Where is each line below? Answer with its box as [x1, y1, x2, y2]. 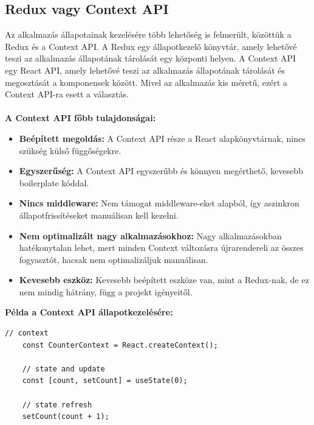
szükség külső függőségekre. [19, 144, 121, 156]
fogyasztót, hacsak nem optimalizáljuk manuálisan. [19, 253, 208, 265]
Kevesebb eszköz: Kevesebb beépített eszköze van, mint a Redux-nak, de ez [19, 273, 309, 286]
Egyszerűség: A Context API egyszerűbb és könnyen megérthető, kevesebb [19, 164, 303, 177]
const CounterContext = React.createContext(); [22, 340, 218, 349]
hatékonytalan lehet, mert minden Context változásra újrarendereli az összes [19, 241, 304, 254]
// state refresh [22, 400, 92, 409]
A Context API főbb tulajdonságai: [5, 111, 156, 124]
